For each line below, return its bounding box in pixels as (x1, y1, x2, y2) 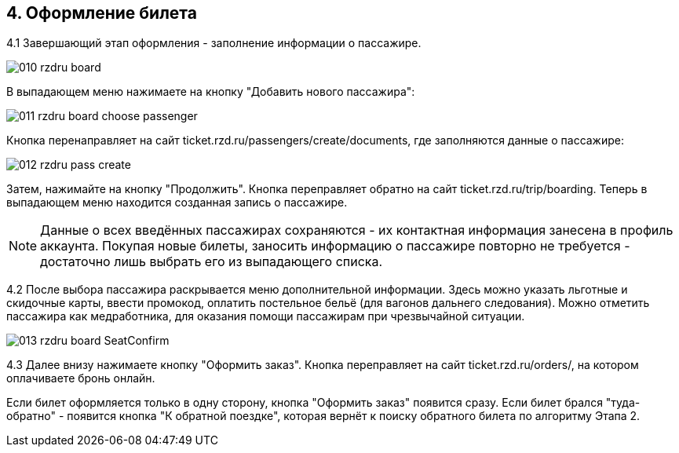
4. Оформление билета (6, 3, 197, 23)
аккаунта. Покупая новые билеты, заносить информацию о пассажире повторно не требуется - (40, 238, 630, 254)
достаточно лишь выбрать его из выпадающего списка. (40, 254, 383, 270)
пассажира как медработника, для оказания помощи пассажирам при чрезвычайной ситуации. (6, 309, 525, 323)
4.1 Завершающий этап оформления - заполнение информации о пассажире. (6, 36, 422, 50)
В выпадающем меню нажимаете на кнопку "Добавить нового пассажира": (6, 85, 415, 99)
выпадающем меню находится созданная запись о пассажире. (6, 195, 348, 210)
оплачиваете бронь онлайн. (6, 371, 155, 385)
